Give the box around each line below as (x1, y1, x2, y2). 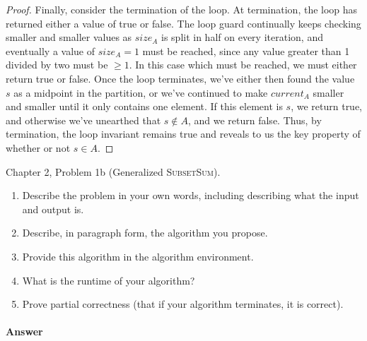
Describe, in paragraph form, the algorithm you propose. (22, 225, 268, 240)
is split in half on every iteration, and (161, 30, 323, 44)
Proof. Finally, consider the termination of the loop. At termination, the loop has (6, 2, 358, 16)
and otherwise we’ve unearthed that (6, 112, 161, 127)
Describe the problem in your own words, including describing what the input (22, 188, 359, 203)
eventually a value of (6, 43, 95, 58)
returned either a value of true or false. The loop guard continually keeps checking (6, 16, 361, 30)
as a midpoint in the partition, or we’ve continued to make (13, 85, 268, 100)
